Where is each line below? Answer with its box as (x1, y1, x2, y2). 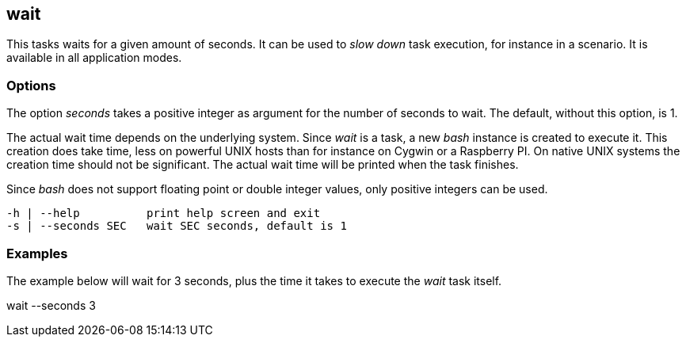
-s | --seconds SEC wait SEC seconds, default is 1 (6, 219, 347, 233)
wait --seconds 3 (6, 298, 96, 312)
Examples (6, 245, 68, 261)
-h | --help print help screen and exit (6, 207, 321, 220)
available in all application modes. (6, 51, 182, 65)
